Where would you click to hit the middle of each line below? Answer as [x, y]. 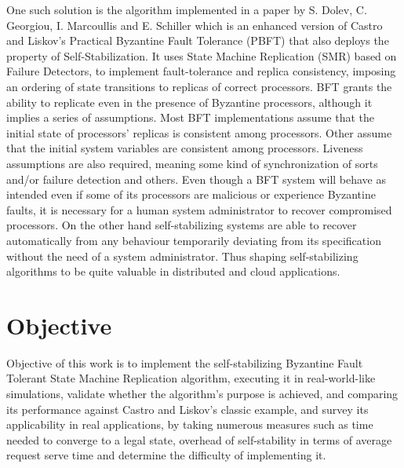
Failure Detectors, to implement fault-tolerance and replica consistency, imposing [201, 71]
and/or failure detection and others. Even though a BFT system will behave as [197, 179]
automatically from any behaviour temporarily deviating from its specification [194, 240]
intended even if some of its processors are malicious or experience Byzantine [191, 194]
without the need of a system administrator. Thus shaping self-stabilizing [182, 256]
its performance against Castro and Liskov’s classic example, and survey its [187, 409]
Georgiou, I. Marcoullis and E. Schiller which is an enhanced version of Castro [195, 25]
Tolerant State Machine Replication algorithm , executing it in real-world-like [191, 378]
